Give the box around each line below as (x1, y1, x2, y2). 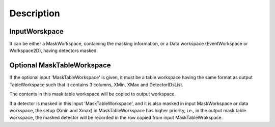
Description (9, 8, 61, 19)
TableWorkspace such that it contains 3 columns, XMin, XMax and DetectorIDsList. (9, 82, 183, 88)
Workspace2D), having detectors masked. (9, 47, 98, 54)
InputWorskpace (9, 27, 64, 36)
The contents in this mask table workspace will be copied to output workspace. (9, 91, 176, 97)
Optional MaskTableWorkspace (9, 61, 112, 70)
